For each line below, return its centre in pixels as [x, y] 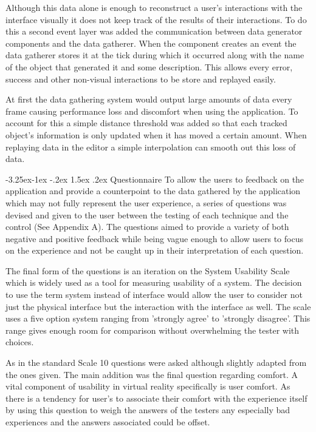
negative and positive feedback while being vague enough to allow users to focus [154, 238]
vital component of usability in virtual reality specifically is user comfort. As [148, 386]
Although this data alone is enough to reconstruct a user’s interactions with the [154, 7]
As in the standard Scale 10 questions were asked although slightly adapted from [156, 363]
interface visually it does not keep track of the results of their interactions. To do [156, 19]
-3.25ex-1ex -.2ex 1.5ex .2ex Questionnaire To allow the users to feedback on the [155, 179]
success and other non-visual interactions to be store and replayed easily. [141, 79]
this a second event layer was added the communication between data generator [154, 31]
